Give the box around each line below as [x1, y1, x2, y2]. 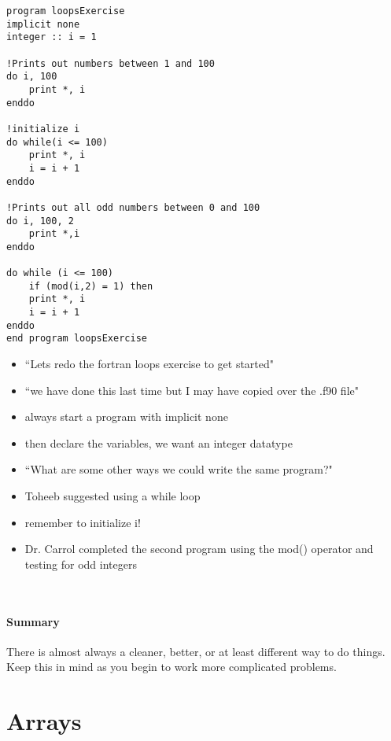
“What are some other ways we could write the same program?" [24, 461, 333, 477]
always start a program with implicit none [24, 408, 228, 425]
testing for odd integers [24, 555, 137, 572]
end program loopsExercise [6, 333, 147, 345]
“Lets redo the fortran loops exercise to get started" [24, 356, 275, 372]
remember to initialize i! [24, 514, 141, 530]
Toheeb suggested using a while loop [24, 488, 201, 504]
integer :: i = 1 [6, 31, 97, 43]
